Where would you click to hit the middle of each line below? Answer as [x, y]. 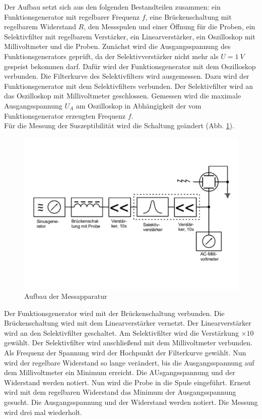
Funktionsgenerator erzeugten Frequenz [65, 115]
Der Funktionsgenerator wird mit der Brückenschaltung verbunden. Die [114, 313]
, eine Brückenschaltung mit [188, 16]
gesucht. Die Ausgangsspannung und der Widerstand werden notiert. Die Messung [131, 402]
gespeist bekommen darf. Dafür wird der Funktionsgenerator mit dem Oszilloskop [130, 66]
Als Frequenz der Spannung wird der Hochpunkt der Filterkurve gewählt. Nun [125, 353]
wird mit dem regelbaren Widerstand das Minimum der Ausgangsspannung [120, 392]
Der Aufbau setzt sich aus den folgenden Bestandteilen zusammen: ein [112, 7]
